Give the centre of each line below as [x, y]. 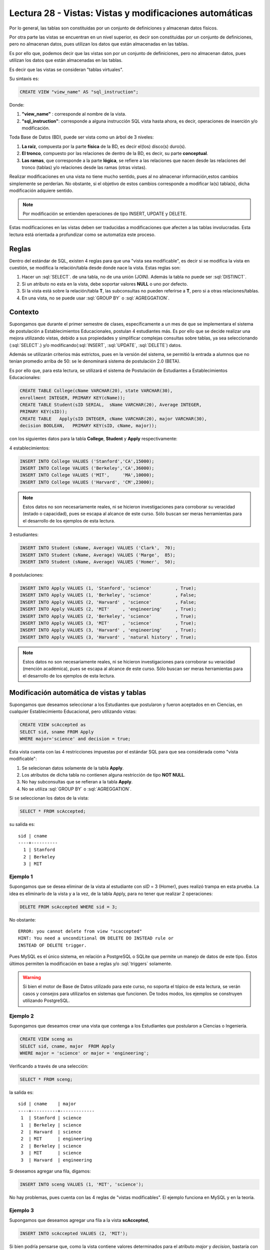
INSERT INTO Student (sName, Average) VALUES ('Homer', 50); [97, 562]
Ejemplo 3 [22, 1210]
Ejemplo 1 [21, 876]
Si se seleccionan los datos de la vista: [49, 798]
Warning [32, 977]
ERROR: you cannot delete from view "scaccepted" [80, 931]
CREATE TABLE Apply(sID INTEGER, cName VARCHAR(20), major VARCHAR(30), [113, 418]
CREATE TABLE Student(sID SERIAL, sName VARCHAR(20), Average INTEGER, [111, 404]
